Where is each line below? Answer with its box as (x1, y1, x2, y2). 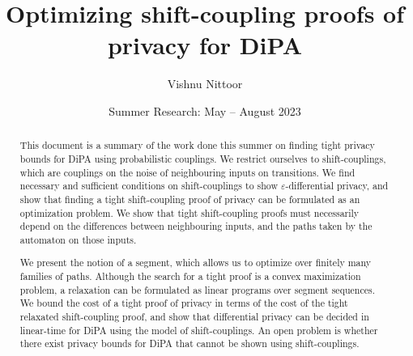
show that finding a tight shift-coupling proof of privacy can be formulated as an (19, 192, 360, 206)
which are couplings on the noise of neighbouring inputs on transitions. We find (19, 165, 356, 179)
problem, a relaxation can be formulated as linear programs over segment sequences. (19, 282, 375, 296)
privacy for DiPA (107, 28, 303, 61)
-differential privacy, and (285, 179, 389, 193)
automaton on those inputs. (19, 232, 137, 246)
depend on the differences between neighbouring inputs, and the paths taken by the (19, 219, 373, 233)
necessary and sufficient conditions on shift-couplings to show (19, 179, 279, 193)
